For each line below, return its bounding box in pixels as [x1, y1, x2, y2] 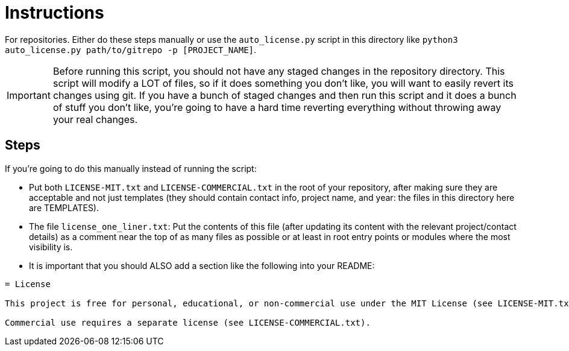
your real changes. [52, 113, 138, 125]
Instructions [5, 2, 104, 23]
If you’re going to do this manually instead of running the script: [5, 163, 257, 174]
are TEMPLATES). [29, 202, 99, 213]
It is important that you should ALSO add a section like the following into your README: [29, 260, 375, 271]
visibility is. [29, 241, 73, 252]
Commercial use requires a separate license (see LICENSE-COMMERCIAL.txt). [5, 317, 371, 327]
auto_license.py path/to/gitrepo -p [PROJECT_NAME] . [5, 44, 257, 55]
